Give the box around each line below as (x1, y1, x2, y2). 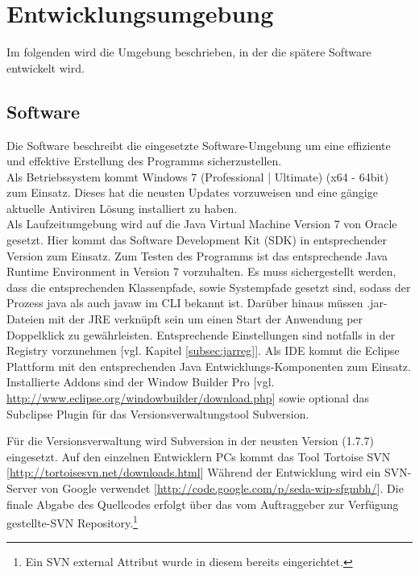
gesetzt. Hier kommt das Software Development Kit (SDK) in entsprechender (6, 231, 388, 248)
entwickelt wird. (6, 59, 85, 76)
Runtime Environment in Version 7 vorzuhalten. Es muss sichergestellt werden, (6, 263, 396, 280)
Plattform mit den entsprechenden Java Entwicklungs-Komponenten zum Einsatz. (6, 357, 411, 374)
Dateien (6, 310, 45, 327)
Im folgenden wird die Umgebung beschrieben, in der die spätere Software (6, 44, 371, 60)
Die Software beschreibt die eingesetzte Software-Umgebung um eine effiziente (6, 136, 391, 153)
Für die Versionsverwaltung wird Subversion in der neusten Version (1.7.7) (6, 432, 374, 449)
